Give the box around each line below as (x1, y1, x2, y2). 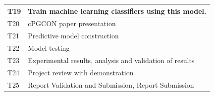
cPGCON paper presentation (28, 18, 116, 29)
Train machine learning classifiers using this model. (28, 5, 207, 16)
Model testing (28, 43, 70, 53)
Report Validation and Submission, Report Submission (28, 79, 194, 90)
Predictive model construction (28, 31, 119, 41)
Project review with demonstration (28, 67, 134, 77)
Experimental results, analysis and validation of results (28, 55, 195, 65)
